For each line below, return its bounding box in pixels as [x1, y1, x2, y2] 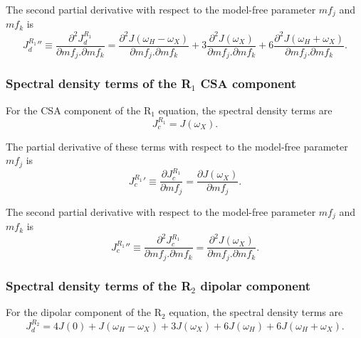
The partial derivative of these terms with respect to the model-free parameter [6, 138, 348, 153]
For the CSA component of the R [6, 102, 152, 117]
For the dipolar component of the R [6, 305, 162, 320]
